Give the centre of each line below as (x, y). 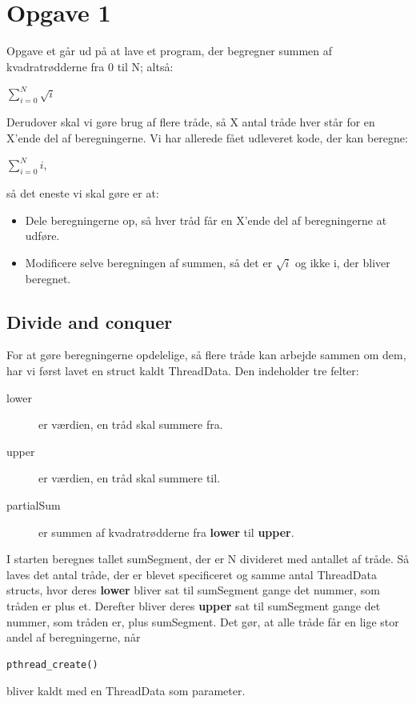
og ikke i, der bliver (343, 262)
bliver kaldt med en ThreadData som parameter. (126, 691)
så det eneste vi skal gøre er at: (83, 193)
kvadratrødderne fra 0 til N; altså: (90, 66)
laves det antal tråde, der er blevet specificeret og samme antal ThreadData (192, 574)
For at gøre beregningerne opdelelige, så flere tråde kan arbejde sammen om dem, (206, 355)
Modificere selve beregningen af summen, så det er (149, 262)
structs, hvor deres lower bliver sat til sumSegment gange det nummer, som (193, 590)
